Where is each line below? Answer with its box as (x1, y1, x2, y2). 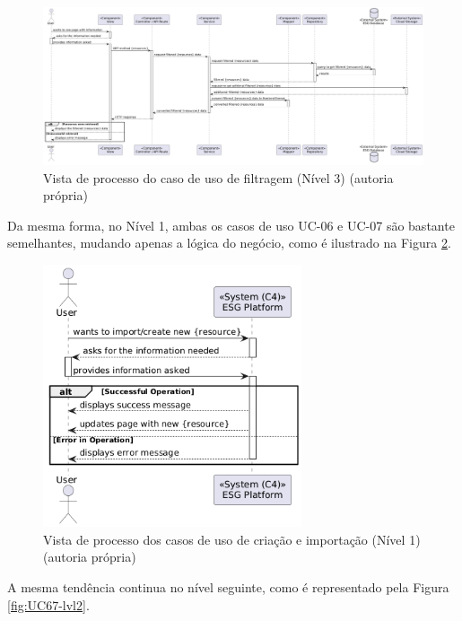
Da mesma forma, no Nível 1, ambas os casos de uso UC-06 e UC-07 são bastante (7, 215, 455, 234)
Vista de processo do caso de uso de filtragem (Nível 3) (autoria (43, 168, 394, 187)
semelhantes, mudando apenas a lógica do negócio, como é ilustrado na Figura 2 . (7, 233, 451, 252)
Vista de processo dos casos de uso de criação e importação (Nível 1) (43, 529, 421, 548)
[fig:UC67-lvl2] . (7, 595, 90, 614)
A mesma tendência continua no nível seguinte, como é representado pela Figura (7, 578, 449, 597)
